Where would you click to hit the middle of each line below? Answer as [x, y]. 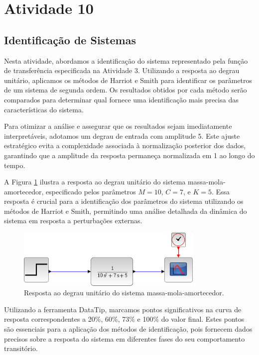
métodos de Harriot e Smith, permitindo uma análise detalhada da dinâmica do [126, 211]
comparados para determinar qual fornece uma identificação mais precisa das [121, 99]
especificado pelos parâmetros [91, 191]
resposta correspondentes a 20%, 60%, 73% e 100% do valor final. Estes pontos [124, 319]
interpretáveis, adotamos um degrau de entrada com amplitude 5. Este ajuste [122, 135]
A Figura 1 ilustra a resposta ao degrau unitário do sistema [95, 182]
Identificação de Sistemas [70, 40]
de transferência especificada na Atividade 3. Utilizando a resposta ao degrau [122, 70]
